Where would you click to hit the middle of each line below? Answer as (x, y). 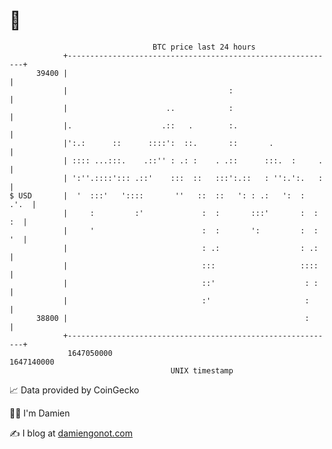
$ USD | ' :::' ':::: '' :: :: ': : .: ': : (157, 195)
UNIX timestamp (202, 370)
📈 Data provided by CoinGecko (74, 390)
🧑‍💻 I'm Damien (40, 413)
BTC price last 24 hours (204, 47)
